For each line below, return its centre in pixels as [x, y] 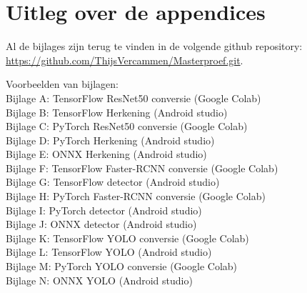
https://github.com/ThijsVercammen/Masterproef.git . [125, 60]
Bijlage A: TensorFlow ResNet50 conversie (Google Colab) [134, 98]
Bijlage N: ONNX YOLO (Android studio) [99, 280]
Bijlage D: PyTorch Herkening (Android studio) [110, 140]
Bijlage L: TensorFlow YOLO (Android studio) [109, 252]
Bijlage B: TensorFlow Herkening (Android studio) [117, 112]
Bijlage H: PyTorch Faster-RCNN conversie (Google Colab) [136, 196]
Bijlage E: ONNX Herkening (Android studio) [106, 154]
